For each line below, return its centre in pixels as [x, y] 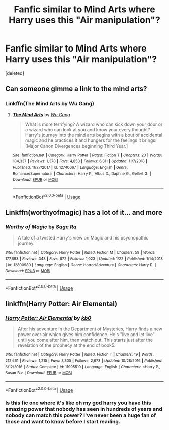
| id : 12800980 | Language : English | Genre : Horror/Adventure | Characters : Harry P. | [81, 265]
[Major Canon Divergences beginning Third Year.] [76, 146]
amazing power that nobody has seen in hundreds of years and [84, 409]
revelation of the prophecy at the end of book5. [66, 345]
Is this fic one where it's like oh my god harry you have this [78, 403]
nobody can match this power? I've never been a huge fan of [81, 415]
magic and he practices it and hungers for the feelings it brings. [91, 140]
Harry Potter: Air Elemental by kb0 [48, 318]
